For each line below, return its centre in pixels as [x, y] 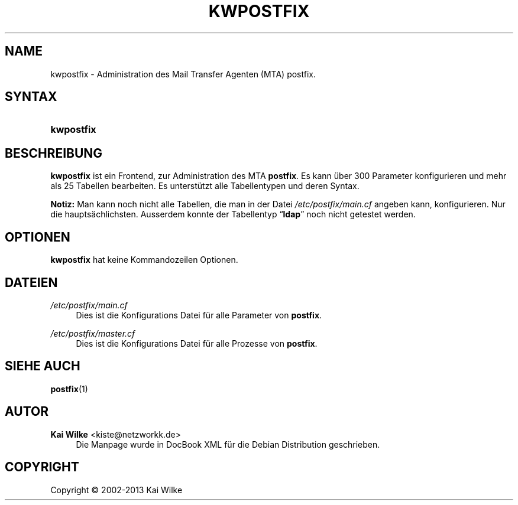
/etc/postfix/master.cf [93, 333]
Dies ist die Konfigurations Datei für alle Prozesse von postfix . [197, 343]
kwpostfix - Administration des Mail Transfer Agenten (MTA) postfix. [183, 74]
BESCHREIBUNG [54, 153]
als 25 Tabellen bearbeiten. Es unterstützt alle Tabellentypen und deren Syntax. [205, 186]
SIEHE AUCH [43, 366]
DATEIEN [31, 282]
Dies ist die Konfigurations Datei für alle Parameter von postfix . [199, 315]
